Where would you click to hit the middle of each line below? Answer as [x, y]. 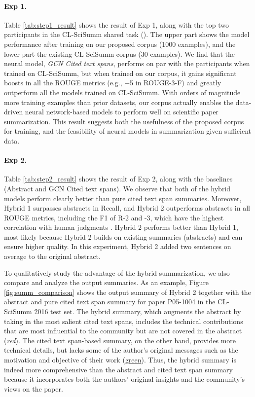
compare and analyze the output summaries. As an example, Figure [107, 282]
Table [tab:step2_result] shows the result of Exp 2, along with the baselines [118, 179]
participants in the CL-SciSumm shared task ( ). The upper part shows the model [127, 34]
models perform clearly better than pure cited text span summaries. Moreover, [123, 198]
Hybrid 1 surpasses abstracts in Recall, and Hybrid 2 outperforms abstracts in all [127, 208]
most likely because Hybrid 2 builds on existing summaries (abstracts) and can [123, 236]
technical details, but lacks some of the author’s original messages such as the [121, 350]
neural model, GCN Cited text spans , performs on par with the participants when [127, 63]
